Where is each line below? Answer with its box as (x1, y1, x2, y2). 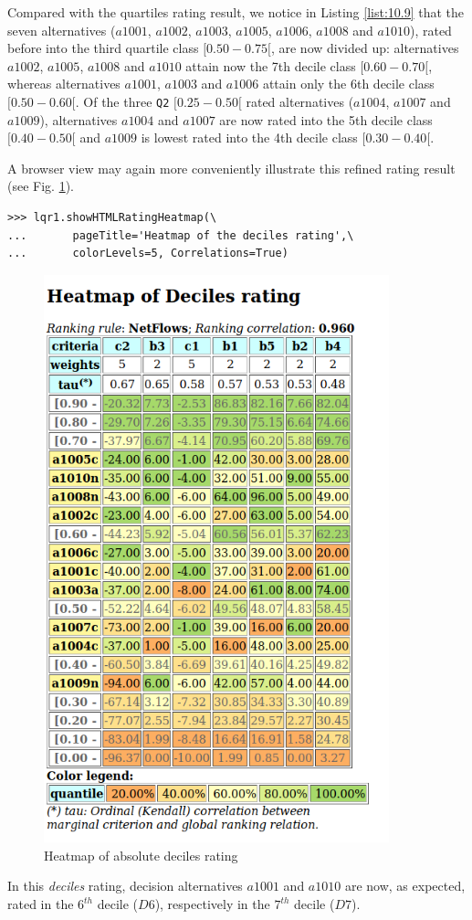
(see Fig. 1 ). (7, 176, 74, 196)
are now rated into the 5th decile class (219, 110, 433, 129)
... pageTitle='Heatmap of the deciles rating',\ (7, 228, 354, 242)
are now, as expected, (344, 876, 466, 895)
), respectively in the (154, 894, 270, 914)
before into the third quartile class (7, 38, 199, 58)
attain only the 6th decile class (262, 74, 435, 93)
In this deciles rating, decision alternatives (7, 876, 243, 895)
